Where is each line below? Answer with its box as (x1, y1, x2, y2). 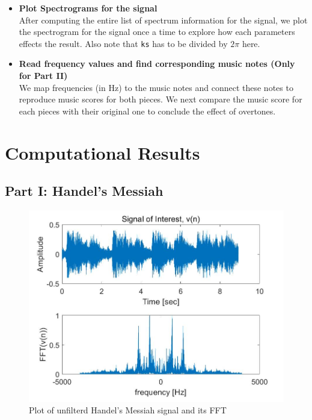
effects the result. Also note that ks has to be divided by (19, 37, 228, 49)
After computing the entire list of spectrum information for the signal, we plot (19, 13, 308, 26)
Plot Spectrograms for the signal (19, 2, 158, 14)
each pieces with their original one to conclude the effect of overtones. (19, 104, 276, 117)
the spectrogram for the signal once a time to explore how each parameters (19, 25, 295, 38)
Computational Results (5, 140, 200, 165)
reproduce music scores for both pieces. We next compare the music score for (19, 93, 302, 105)
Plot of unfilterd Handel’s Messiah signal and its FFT (29, 404, 227, 416)
